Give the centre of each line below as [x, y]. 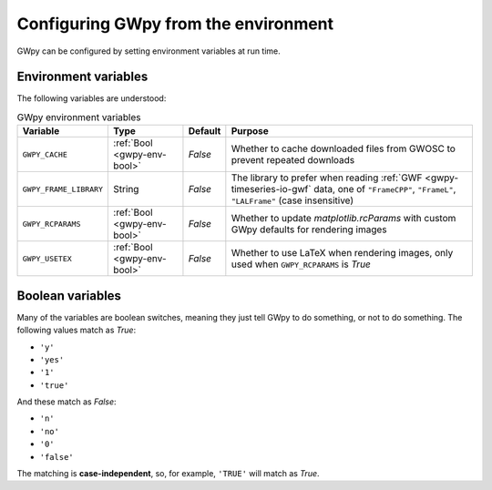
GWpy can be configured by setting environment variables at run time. [149, 51]
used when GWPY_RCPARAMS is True [301, 264]
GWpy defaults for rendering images [309, 230]
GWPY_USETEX [47, 258]
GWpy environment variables [79, 117]
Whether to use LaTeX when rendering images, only [342, 253]
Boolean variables [69, 296]
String [126, 189]
